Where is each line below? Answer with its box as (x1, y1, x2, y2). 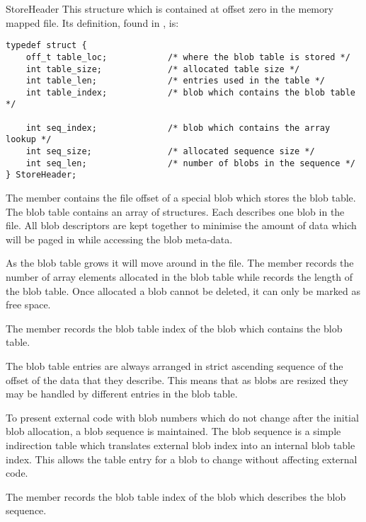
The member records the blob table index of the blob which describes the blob (6, 489, 346, 504)
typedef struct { (6, 40, 87, 51)
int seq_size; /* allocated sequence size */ (25, 146, 315, 157)
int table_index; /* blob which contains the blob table (25, 87, 355, 98)
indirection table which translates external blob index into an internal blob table (6, 437, 355, 452)
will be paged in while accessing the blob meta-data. (6, 231, 233, 246)
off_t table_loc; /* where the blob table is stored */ (25, 52, 350, 62)
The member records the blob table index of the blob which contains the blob (6, 320, 343, 335)
